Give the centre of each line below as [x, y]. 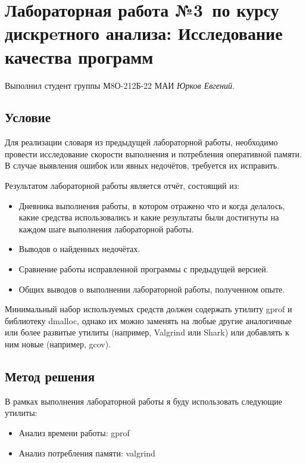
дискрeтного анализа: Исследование [144, 33]
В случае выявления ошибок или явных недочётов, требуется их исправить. [142, 165]
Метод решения [50, 376]
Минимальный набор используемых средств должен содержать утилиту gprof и [149, 309]
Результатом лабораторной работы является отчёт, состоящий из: [122, 186]
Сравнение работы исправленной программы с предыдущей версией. [143, 269]
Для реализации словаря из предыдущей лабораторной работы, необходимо [141, 142]
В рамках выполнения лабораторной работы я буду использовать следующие [143, 401]
